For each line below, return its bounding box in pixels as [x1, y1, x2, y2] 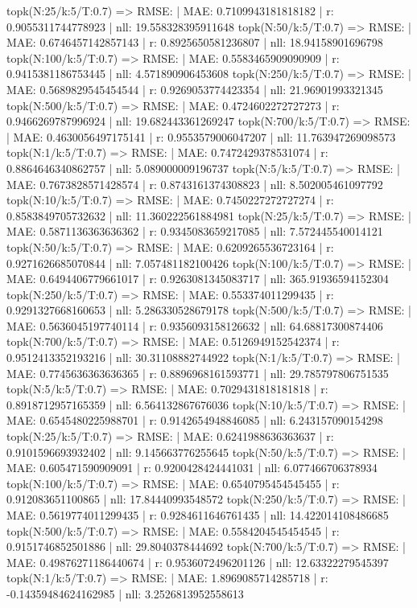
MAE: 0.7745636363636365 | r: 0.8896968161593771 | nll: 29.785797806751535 [6, 364, 389, 381]
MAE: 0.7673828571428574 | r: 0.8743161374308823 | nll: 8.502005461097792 [6, 175, 383, 192]
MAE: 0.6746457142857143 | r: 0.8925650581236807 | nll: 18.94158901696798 [6, 34, 383, 51]
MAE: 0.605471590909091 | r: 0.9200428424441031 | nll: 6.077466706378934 [6, 459, 378, 476]
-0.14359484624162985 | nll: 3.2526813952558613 [6, 585, 244, 602]
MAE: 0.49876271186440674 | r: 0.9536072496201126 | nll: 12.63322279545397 [6, 553, 389, 570]
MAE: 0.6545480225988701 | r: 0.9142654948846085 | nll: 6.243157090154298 [6, 412, 383, 429]
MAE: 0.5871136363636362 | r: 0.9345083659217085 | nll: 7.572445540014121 [6, 223, 383, 240]
